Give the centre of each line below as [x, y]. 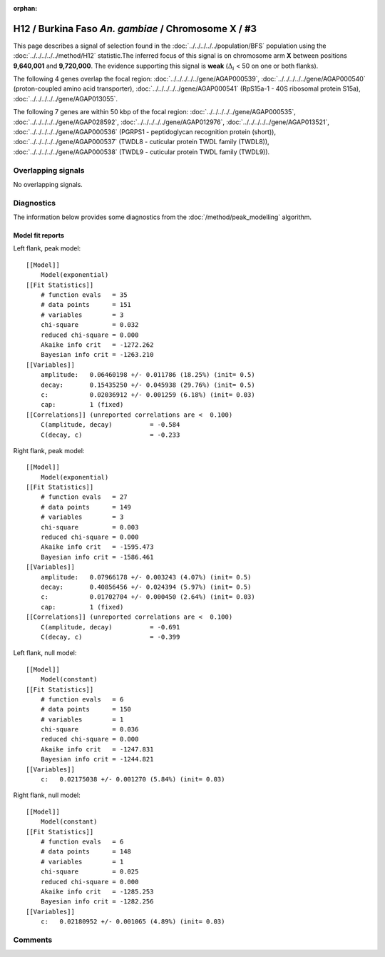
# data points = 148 [86, 852]
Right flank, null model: [47, 795]
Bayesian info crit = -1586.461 [97, 557]
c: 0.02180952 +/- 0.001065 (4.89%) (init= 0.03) [133, 922]
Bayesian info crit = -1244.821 [97, 759]
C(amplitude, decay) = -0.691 [110, 627]
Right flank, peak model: [49, 450]
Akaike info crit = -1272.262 [97, 345]
